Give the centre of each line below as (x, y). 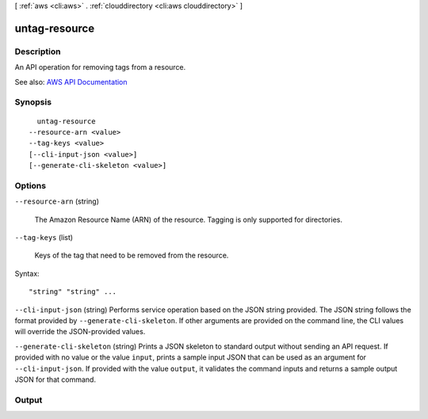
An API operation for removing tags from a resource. (100, 67)
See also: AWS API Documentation (71, 82)
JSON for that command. (55, 379)
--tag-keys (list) (44, 237)
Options (31, 185)
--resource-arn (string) (57, 201)
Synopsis (33, 102)
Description (38, 51)
